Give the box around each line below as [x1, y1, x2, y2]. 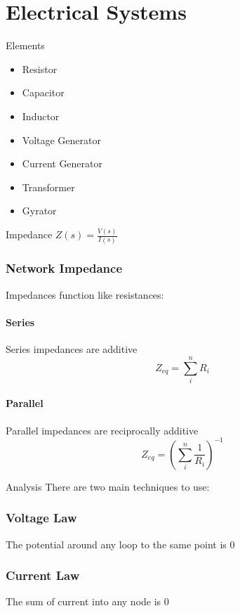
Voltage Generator [22, 132, 101, 147]
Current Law [6, 567, 80, 584]
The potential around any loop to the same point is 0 [6, 536, 235, 551]
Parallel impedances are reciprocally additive [6, 422, 199, 437]
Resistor [22, 61, 58, 76]
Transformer [22, 179, 75, 194]
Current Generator [22, 156, 103, 171]
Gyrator [22, 203, 57, 218]
